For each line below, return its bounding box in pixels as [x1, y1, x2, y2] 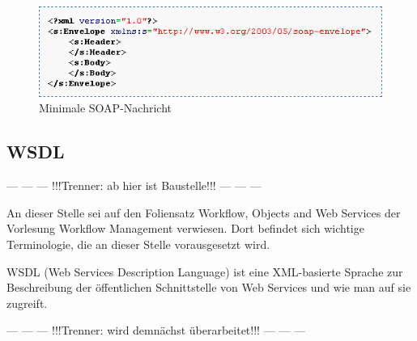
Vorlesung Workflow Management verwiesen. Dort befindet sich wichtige [6, 220, 364, 237]
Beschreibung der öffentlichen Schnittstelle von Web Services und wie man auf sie [6, 279, 411, 296]
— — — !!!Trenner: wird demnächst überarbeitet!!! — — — [6, 322, 305, 339]
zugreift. [6, 294, 48, 311]
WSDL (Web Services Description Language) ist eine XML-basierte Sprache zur [6, 263, 403, 280]
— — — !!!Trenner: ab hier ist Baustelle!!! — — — [6, 177, 262, 194]
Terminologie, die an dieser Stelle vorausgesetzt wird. [6, 236, 270, 252]
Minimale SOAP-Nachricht [39, 99, 172, 116]
